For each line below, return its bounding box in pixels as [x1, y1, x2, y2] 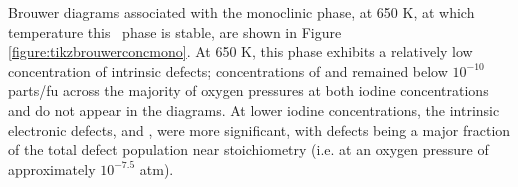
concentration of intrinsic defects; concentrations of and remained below [8, 60, 448, 81]
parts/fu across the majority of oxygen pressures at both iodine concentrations [8, 80, 489, 101]
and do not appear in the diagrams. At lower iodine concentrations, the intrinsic [8, 99, 500, 120]
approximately [8, 158, 96, 179]
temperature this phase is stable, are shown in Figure [8, 21, 342, 42]
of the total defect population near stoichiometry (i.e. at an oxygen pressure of [8, 139, 489, 160]
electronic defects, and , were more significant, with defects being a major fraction [8, 119, 511, 140]
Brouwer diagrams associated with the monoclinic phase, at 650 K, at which [8, 2, 475, 22]
